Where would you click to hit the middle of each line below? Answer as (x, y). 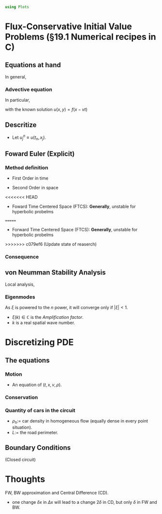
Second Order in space (35, 188)
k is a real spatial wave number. (43, 323)
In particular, (17, 100)
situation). (22, 427)
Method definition (27, 167)
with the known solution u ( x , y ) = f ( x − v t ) (46, 110)
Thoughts (25, 479)
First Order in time (30, 178)
